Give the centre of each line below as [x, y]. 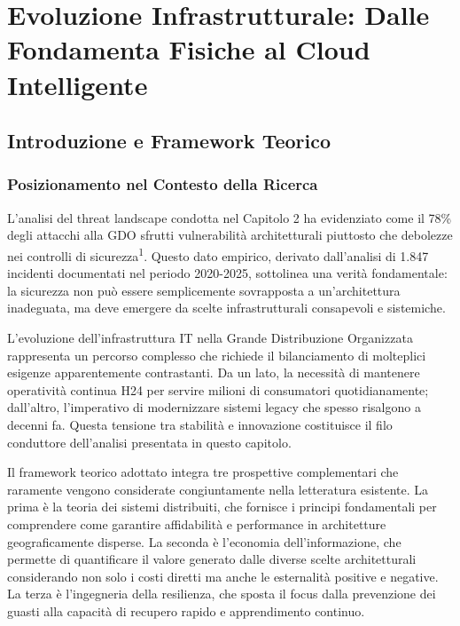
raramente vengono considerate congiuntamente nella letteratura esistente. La [218, 489]
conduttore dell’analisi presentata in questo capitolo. [149, 442]
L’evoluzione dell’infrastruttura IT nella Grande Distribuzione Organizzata [210, 337]
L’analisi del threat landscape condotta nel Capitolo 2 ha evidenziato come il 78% [230, 217]
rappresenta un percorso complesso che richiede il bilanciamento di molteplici [217, 355]
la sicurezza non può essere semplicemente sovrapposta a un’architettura [204, 290]
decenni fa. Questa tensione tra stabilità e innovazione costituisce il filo [200, 424]
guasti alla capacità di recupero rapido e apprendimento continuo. [186, 610]
